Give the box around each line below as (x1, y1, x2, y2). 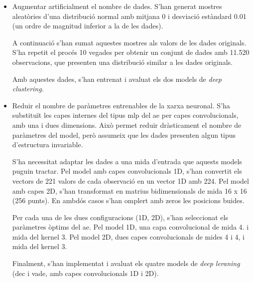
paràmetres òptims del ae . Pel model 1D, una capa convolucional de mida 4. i (12, 222, 249, 232)
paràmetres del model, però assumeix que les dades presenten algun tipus (12, 129, 236, 140)
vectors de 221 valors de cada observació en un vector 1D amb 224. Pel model (12, 175, 249, 186)
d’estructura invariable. (12, 139, 83, 150)
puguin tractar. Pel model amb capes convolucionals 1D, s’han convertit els (12, 166, 242, 176)
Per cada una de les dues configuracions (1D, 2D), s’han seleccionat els (12, 212, 228, 222)
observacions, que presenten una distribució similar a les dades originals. (12, 56, 233, 67)
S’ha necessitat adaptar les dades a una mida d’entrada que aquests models (12, 156, 242, 166)
